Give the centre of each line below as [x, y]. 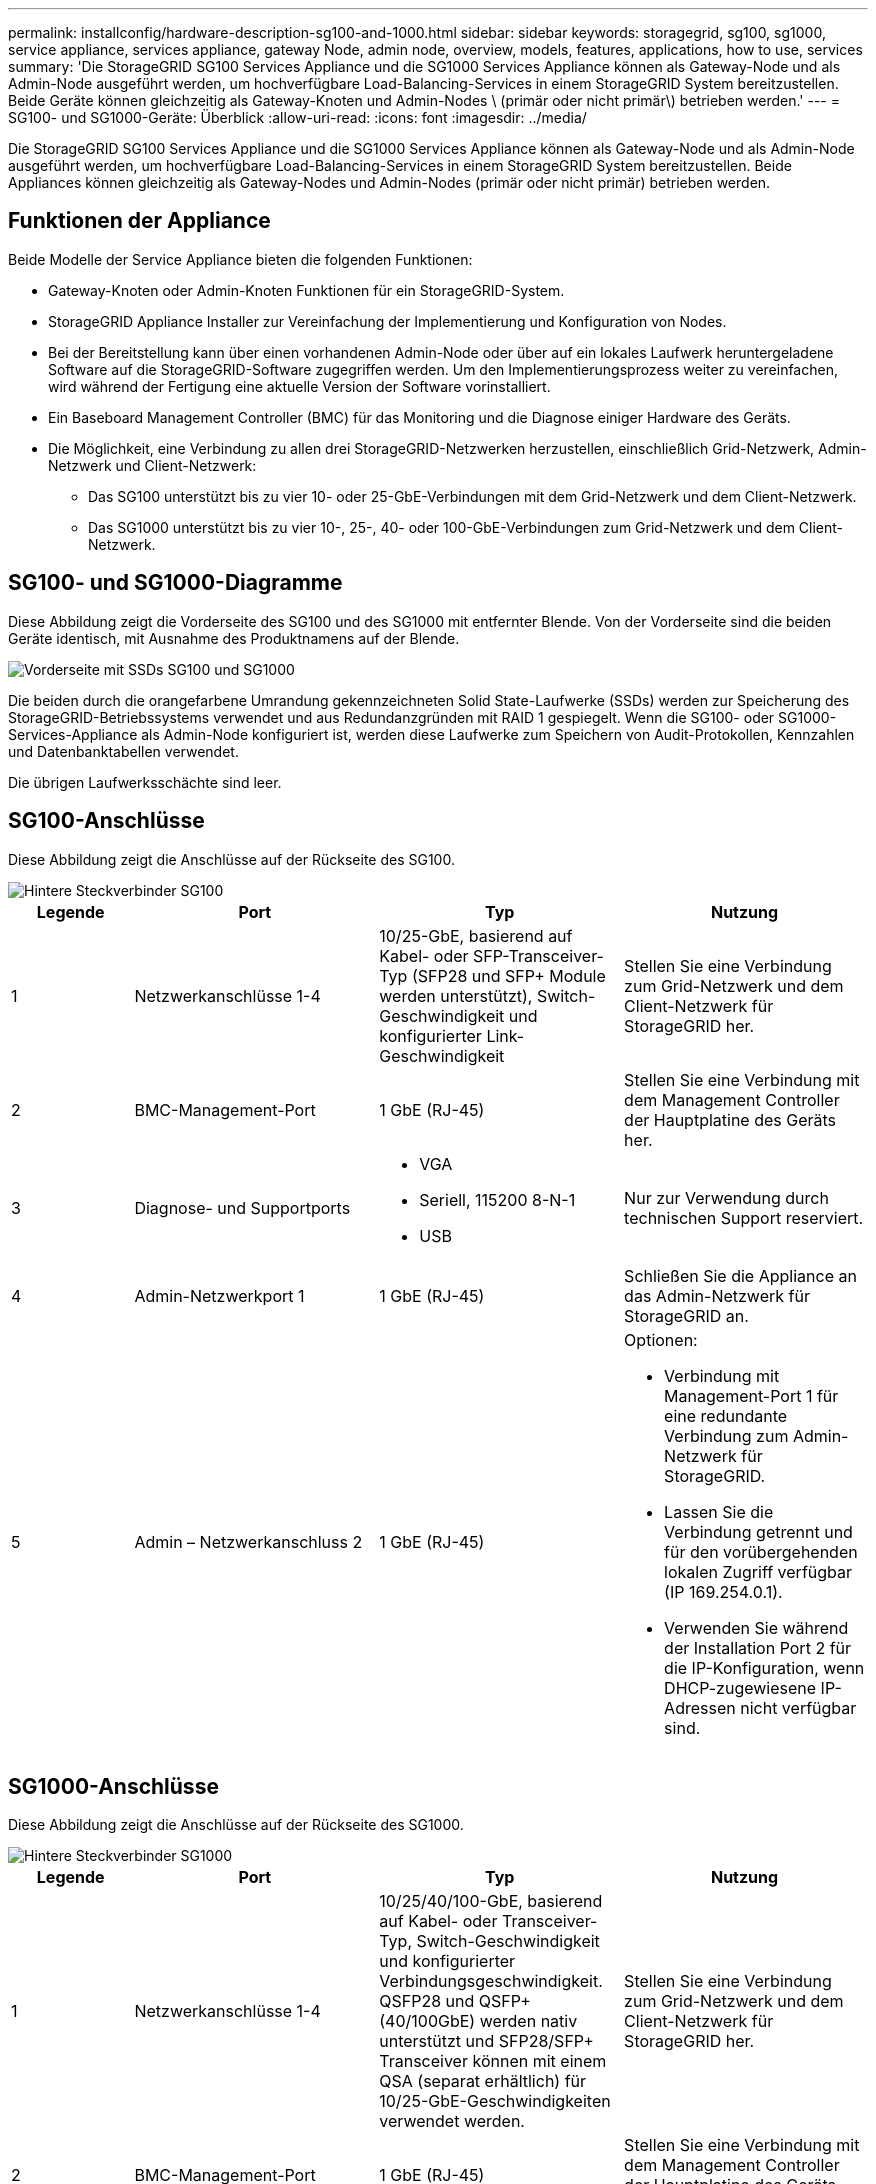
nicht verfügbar [798, 1707]
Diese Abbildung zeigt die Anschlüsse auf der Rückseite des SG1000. [236, 1825]
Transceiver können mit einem [493, 2061]
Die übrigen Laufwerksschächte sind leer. [145, 782]
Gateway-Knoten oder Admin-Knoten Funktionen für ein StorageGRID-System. [306, 290]
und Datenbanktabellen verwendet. [123, 751]
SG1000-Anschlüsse [113, 1786]
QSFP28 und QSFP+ [455, 2001]
